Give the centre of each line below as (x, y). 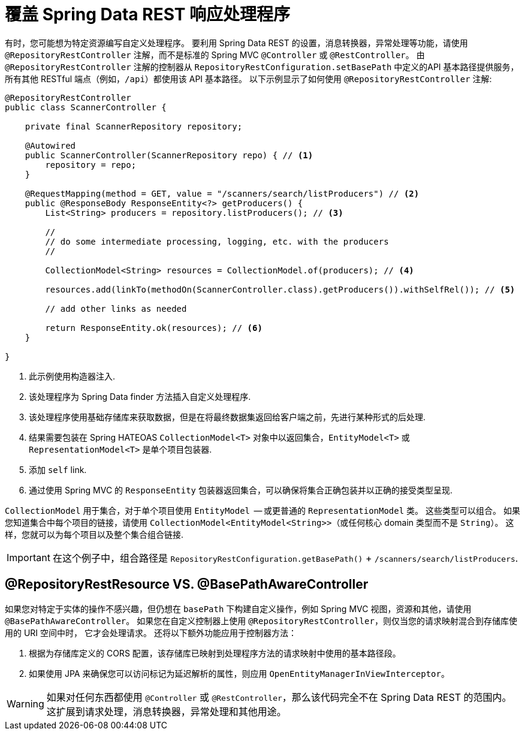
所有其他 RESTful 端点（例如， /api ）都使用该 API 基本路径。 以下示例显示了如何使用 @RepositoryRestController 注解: (248, 79)
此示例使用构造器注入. (72, 376)
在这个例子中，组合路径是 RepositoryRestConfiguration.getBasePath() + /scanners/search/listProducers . (285, 558)
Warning (25, 704)
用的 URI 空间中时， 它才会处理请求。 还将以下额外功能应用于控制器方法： (151, 632)
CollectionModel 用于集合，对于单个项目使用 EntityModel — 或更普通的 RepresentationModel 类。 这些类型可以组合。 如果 (262, 510)
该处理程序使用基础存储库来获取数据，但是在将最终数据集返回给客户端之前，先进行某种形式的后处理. (227, 417)
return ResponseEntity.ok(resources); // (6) (154, 328)
